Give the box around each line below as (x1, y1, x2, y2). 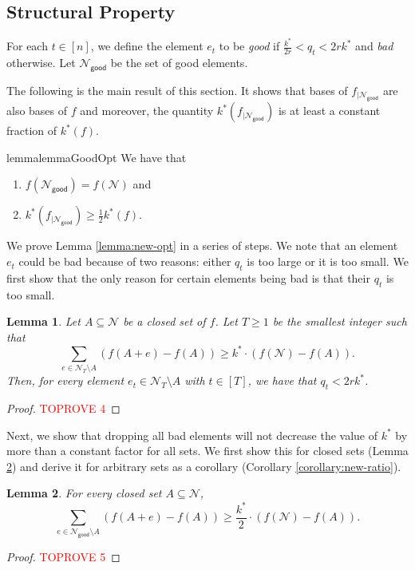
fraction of (6, 122, 57, 139)
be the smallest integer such (272, 313, 407, 330)
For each (6, 38, 48, 54)
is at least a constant (278, 102, 381, 119)
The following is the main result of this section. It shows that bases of (6, 81, 348, 98)
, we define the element (90, 38, 204, 54)
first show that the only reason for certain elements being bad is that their (6, 269, 370, 286)
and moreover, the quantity (80, 102, 214, 119)
